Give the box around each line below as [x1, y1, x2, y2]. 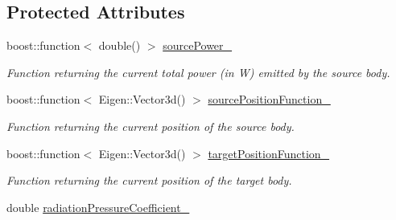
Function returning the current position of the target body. [6, 172, 292, 189]
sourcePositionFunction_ [208, 91, 331, 108]
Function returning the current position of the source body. [6, 117, 295, 134]
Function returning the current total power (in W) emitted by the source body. [6, 63, 390, 80]
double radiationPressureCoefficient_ [6, 198, 190, 215]
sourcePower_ [163, 37, 233, 54]
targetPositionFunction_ [208, 145, 330, 161]
